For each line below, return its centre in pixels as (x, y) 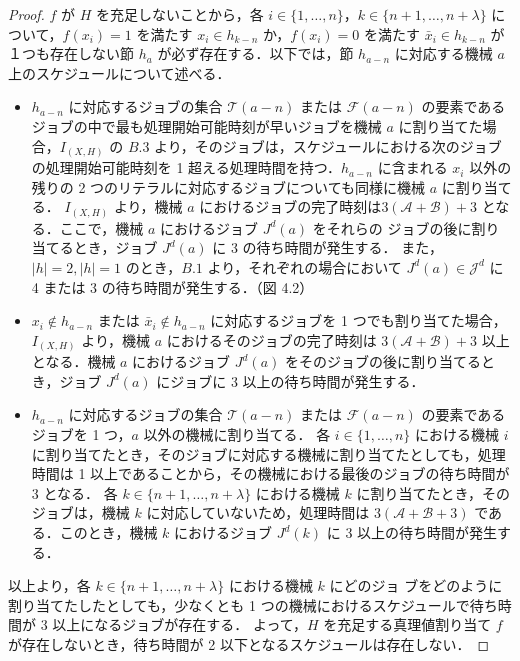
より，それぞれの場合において (304, 266)
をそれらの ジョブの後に (392, 227)
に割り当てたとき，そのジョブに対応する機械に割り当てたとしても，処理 (268, 453)
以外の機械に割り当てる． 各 (237, 434)
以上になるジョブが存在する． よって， (179, 624)
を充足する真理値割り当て (407, 624)
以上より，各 (49, 585)
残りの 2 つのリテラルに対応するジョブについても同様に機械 (228, 186)
